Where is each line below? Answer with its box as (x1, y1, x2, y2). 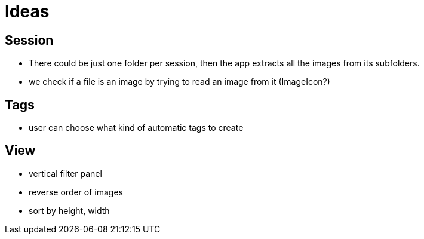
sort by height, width (29, 205, 110, 216)
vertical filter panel (29, 168, 102, 179)
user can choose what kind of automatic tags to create (29, 122, 244, 133)
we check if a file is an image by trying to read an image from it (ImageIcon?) (29, 76, 330, 87)
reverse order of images (29, 186, 123, 197)
